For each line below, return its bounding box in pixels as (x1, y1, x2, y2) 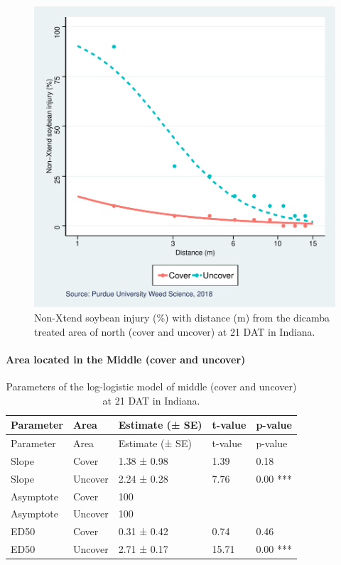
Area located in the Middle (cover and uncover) (6, 351, 246, 366)
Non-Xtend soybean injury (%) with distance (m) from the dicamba (34, 310, 330, 324)
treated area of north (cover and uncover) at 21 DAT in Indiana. (34, 324, 315, 339)
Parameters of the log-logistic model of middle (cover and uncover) (6, 378, 297, 393)
